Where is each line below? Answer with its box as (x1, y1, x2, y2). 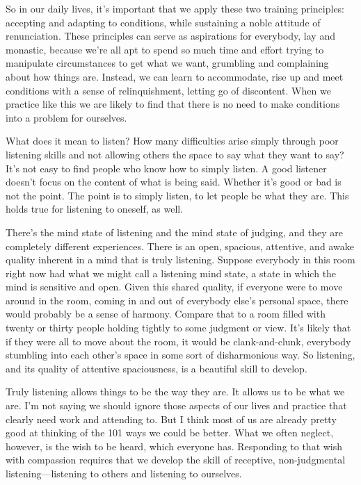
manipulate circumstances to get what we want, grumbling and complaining (6, 56, 329, 70)
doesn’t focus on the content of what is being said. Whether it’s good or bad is (6, 174, 342, 189)
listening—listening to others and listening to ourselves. (6, 466, 242, 480)
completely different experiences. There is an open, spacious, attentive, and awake (6, 238, 354, 253)
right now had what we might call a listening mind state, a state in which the (6, 265, 337, 280)
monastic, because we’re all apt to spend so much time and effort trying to (6, 42, 324, 56)
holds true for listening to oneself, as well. (6, 202, 184, 216)
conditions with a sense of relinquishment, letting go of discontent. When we (6, 83, 331, 97)
